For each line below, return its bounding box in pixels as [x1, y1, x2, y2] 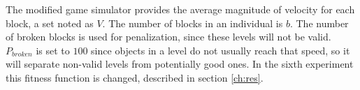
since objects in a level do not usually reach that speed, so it [91, 43, 350, 57]
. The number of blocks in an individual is [102, 15, 283, 30]
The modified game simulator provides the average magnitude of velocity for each [6, 2, 355, 16]
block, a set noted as [6, 15, 94, 30]
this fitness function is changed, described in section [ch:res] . [6, 70, 264, 84]
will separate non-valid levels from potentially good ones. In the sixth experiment [6, 57, 354, 71]
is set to [36, 43, 70, 57]
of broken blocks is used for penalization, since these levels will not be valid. [6, 29, 331, 44]
